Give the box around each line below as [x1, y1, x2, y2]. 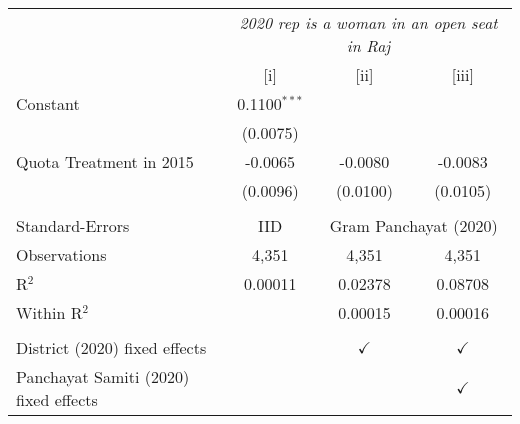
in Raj [346, 34, 391, 57]
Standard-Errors [16, 214, 130, 237]
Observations [16, 243, 107, 266]
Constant [16, 92, 80, 115]
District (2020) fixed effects [16, 336, 207, 359]
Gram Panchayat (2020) [329, 214, 498, 237]
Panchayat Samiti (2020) [16, 365, 190, 388]
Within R [16, 301, 83, 324]
